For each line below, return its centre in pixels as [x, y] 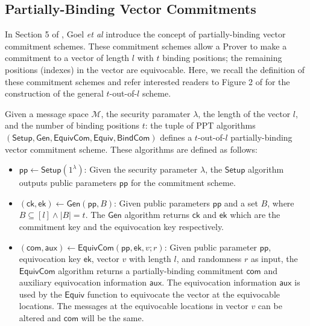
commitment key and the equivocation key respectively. [122, 226]
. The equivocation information [219, 282]
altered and [40, 318]
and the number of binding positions [72, 125]
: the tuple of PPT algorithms [200, 125]
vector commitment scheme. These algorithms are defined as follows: [131, 149]
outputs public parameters [68, 183]
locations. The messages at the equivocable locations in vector [134, 306]
